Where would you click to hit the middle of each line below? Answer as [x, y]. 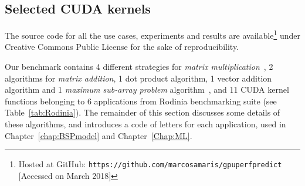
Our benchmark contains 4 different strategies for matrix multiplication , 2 [139, 67]
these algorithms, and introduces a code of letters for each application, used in [145, 124]
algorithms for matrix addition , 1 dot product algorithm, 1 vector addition [138, 78]
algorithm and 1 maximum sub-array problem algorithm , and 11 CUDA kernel [147, 89]
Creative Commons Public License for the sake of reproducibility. [122, 47]
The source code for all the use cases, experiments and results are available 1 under [152, 34]
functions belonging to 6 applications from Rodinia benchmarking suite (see [141, 101]
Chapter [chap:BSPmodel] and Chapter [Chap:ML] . [99, 135]
